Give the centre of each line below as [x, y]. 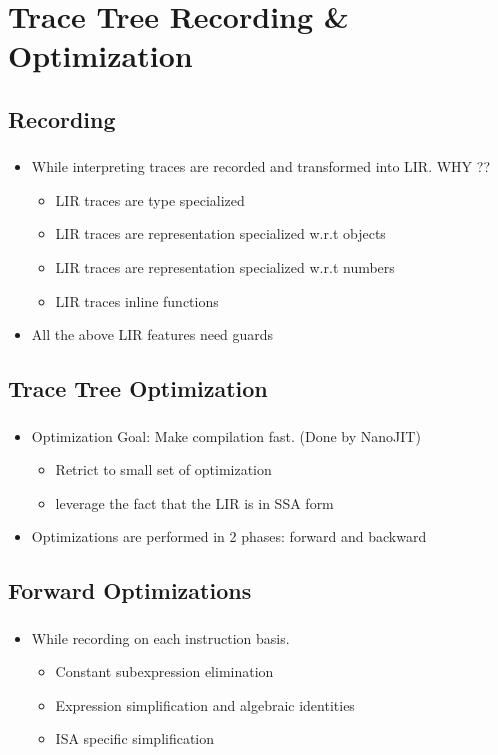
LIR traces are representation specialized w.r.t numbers [225, 267]
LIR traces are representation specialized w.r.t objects [220, 233]
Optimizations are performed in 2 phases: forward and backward [229, 536]
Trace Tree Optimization [138, 388]
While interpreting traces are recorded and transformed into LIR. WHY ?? [260, 166]
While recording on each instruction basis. [160, 637]
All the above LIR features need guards [152, 334]
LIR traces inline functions [137, 300]
